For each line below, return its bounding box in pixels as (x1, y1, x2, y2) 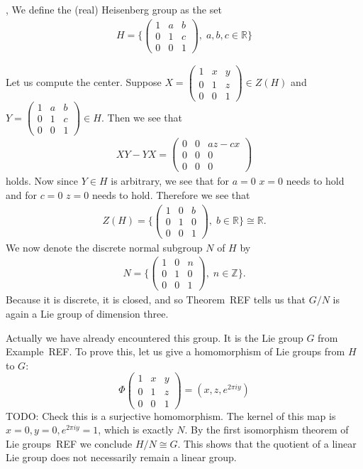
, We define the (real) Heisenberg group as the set (6, 2, 222, 16)
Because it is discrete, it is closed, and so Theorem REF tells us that (6, 292, 306, 307)
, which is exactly (98, 422, 174, 437)
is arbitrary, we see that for (111, 173, 229, 188)
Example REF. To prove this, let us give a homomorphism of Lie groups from (6, 344, 345, 359)
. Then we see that (101, 109, 182, 124)
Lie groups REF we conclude (6, 436, 133, 451)
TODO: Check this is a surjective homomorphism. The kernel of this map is (6, 408, 336, 423)
